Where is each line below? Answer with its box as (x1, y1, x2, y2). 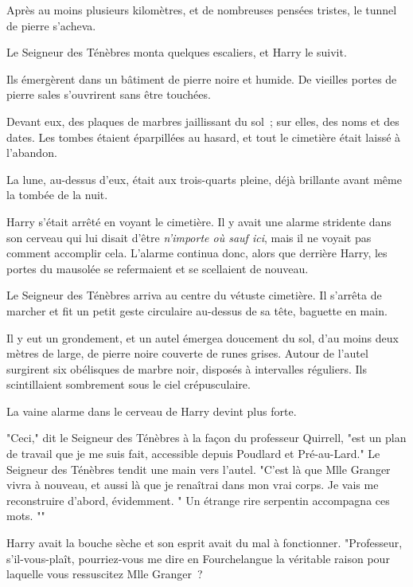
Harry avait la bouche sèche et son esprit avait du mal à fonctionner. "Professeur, (6, 534, 403, 551)
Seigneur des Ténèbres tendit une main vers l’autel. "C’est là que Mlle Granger (6, 460, 391, 477)
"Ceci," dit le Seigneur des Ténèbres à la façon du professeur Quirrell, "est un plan (6, 429, 407, 446)
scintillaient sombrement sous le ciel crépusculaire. (6, 376, 251, 393)
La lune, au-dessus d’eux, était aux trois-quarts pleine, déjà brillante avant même (6, 170, 402, 187)
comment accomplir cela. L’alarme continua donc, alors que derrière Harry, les (6, 245, 388, 261)
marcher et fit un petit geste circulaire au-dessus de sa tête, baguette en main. (6, 302, 388, 319)
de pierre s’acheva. (6, 17, 96, 33)
